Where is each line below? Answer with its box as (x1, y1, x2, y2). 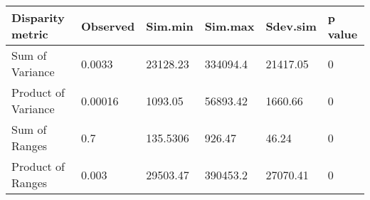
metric (11, 26, 48, 42)
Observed (81, 17, 135, 34)
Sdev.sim (265, 17, 317, 34)
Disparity (11, 9, 65, 26)
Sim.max (204, 17, 255, 34)
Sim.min (146, 17, 194, 34)
